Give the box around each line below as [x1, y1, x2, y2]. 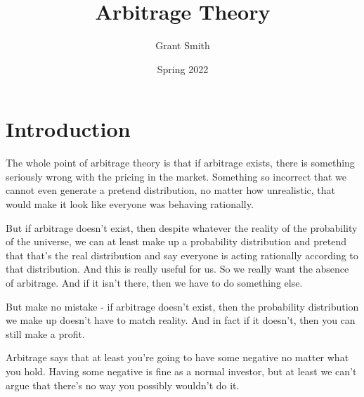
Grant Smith [155, 38, 210, 53]
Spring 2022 [157, 61, 209, 76]
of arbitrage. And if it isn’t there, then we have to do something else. [6, 275, 303, 289]
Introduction [6, 115, 131, 143]
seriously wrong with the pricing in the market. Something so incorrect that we [6, 169, 347, 183]
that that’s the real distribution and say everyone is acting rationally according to [6, 247, 358, 262]
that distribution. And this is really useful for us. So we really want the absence [6, 261, 349, 276]
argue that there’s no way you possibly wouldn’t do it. [6, 377, 240, 392]
